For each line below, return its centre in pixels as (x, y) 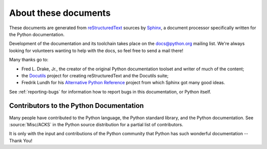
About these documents (60, 13)
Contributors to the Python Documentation (77, 106)
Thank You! (21, 141)
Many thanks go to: (29, 60)
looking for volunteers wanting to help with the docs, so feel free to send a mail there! (96, 50)
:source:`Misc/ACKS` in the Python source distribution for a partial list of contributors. (96, 124)
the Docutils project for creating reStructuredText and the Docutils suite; (95, 75)
